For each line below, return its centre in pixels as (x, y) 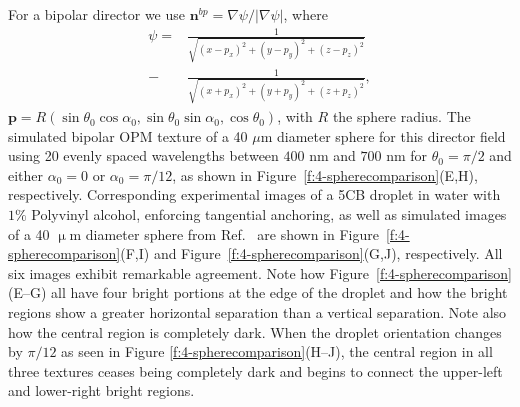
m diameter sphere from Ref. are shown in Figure (224, 233)
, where (305, 14)
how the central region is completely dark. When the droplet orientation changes (255, 331)
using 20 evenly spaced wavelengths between (143, 155)
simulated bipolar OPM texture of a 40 (128, 135)
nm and (332, 155)
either (26, 174)
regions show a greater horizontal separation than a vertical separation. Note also (257, 312)
